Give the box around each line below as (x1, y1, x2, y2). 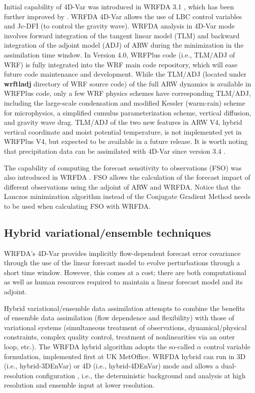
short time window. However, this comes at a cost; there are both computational (4, 267, 247, 277)
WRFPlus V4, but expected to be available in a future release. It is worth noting (4, 136, 248, 146)
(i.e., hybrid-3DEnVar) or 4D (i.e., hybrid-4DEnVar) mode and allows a (4, 361, 219, 371)
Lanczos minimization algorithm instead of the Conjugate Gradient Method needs (4, 191, 251, 201)
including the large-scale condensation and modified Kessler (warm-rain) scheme (4, 97, 245, 108)
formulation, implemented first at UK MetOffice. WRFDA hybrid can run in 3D (4, 351, 246, 361)
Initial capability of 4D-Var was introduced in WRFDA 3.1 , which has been (4, 1, 234, 11)
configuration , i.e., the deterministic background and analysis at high (35, 370, 246, 380)
